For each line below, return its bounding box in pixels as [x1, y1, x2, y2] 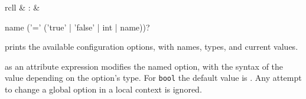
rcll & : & [5, 1, 40, 13]
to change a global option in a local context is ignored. [5, 83, 202, 95]
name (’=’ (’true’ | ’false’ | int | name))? [5, 21, 150, 33]
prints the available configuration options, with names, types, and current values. [5, 40, 298, 53]
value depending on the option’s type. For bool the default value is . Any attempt [5, 71, 302, 84]
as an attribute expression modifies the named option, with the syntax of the [5, 60, 284, 72]
